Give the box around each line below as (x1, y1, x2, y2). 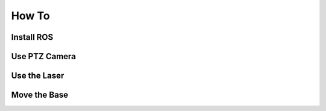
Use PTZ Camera (11, 51, 77, 62)
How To (11, 9, 50, 22)
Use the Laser (11, 71, 65, 81)
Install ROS (11, 32, 54, 42)
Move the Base (11, 90, 69, 100)
